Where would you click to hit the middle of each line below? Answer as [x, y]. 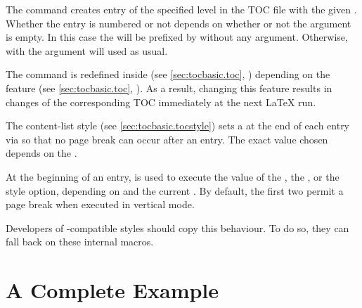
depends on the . [41, 153]
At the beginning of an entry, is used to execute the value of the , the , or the [173, 176]
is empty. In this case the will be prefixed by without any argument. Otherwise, [177, 37]
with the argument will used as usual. [87, 50]
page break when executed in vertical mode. [100, 204]
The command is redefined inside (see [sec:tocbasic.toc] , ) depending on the [168, 74]
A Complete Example [112, 290]
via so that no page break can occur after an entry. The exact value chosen [167, 139]
